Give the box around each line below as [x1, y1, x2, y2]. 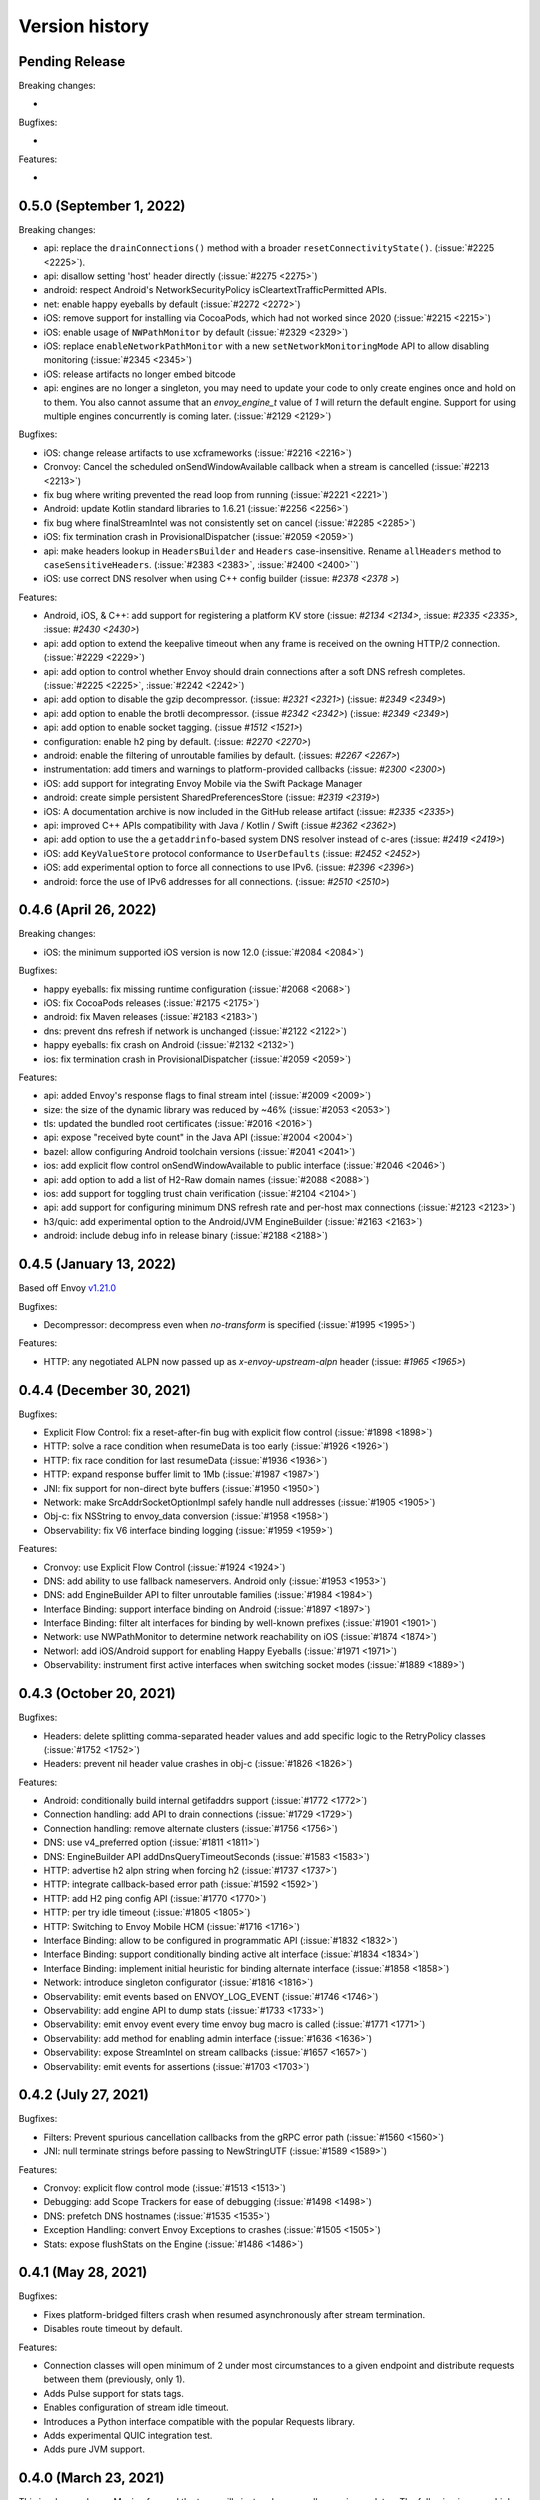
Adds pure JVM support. [43, 2443, 145, 2455]
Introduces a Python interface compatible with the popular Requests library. [43, 2415, 355, 2427]
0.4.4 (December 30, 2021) [18, 1381, 192, 1399]
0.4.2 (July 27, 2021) [18, 2086, 149, 2104]
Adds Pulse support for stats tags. [43, 2387, 185, 2399]
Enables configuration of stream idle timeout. [43, 2401, 229, 2414]
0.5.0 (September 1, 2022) [18, 197, 186, 214]
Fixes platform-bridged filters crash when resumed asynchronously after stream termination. [43, 2308, 426, 2320]
